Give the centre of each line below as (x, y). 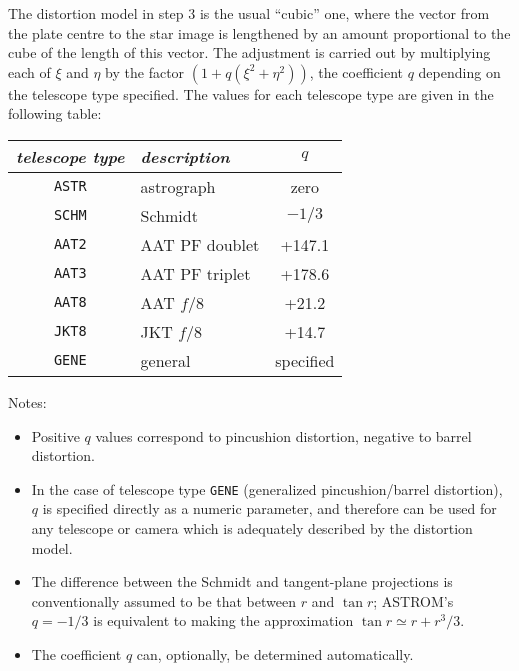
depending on (459, 71)
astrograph (178, 186)
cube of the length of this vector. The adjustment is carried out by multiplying (249, 52)
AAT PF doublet (200, 244)
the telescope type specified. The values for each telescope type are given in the (251, 93)
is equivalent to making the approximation (223, 620)
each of (29, 71)
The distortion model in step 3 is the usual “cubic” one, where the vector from (249, 13)
